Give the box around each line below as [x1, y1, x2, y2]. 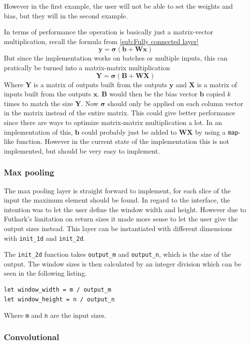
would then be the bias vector [109, 89, 198, 99]
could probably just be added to [81, 126, 177, 137]
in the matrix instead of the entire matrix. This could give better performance [4, 108, 235, 118]
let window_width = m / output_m [4, 286, 111, 294]
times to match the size [4, 98, 73, 108]
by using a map [195, 126, 238, 137]
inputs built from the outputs [4, 89, 91, 99]
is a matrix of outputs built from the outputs [33, 79, 167, 89]
